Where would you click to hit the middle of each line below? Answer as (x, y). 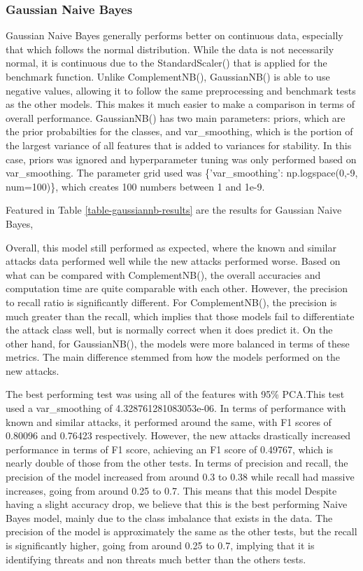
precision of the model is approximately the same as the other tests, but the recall (181, 531)
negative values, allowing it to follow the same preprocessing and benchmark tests (181, 90)
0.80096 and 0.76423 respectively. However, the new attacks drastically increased (178, 435)
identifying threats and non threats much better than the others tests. (156, 559)
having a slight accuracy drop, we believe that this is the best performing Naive (177, 504)
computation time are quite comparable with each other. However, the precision (177, 288)
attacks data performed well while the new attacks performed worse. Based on (173, 261)
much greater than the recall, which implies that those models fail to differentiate (180, 316)
